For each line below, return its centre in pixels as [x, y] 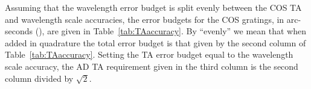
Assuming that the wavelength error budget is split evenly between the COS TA [153, 7]
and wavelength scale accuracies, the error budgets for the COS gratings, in [145, 19]
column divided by [39, 78]
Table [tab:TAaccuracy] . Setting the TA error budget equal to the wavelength [149, 54]
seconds [19, 31]
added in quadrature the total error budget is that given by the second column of [155, 42]
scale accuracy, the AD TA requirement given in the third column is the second [152, 66]
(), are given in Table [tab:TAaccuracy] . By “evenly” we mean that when [171, 31]
